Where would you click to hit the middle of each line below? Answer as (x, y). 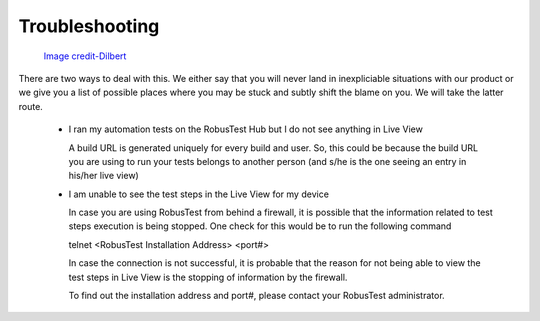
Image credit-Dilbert (85, 56)
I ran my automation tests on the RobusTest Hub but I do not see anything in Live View (246, 129)
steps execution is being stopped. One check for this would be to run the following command (260, 226)
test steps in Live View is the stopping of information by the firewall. (208, 277)
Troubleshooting (89, 26)
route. (31, 106)
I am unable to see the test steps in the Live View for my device (199, 194)
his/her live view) (103, 176)
